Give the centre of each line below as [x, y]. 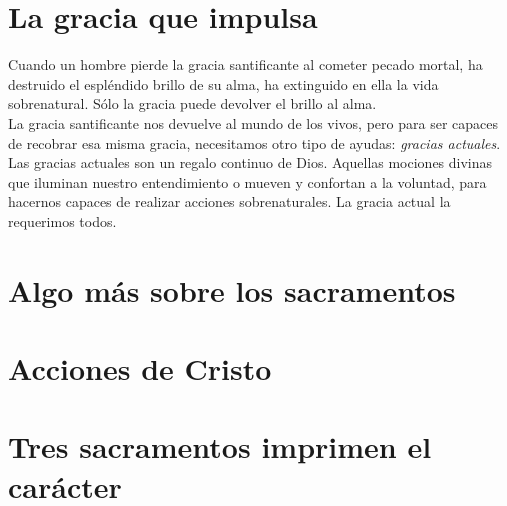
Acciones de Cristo [140, 368]
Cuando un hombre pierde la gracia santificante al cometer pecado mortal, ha [245, 64]
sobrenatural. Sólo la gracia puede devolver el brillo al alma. [192, 103]
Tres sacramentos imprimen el [220, 446]
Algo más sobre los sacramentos [232, 289]
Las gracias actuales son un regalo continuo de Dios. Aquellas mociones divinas [250, 162]
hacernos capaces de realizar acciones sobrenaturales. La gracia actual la [229, 201]
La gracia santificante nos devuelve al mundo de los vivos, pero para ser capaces [253, 122]
